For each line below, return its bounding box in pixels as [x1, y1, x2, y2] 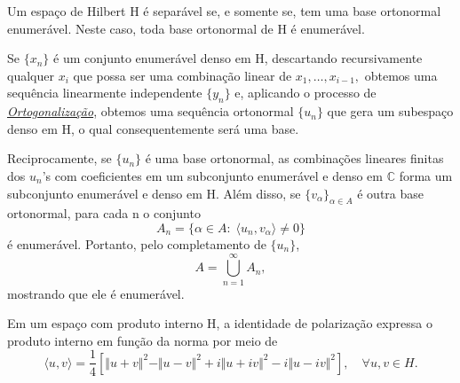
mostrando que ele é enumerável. [7, 284, 185, 302]
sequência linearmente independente [7, 83, 202, 102]
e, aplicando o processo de [234, 83, 377, 102]
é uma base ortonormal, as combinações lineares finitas [145, 149, 444, 168]
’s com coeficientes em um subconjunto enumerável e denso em [42, 166, 383, 184]
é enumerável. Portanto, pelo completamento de [7, 234, 266, 253]
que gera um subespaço [327, 102, 454, 121]
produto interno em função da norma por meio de [7, 331, 278, 349]
